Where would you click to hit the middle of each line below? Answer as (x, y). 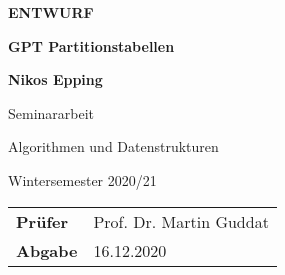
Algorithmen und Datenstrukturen (113, 146)
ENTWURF (51, 12)
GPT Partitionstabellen (91, 45)
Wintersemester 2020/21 (82, 179)
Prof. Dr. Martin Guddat (181, 221)
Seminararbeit (51, 112)
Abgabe (47, 250)
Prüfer (42, 221)
